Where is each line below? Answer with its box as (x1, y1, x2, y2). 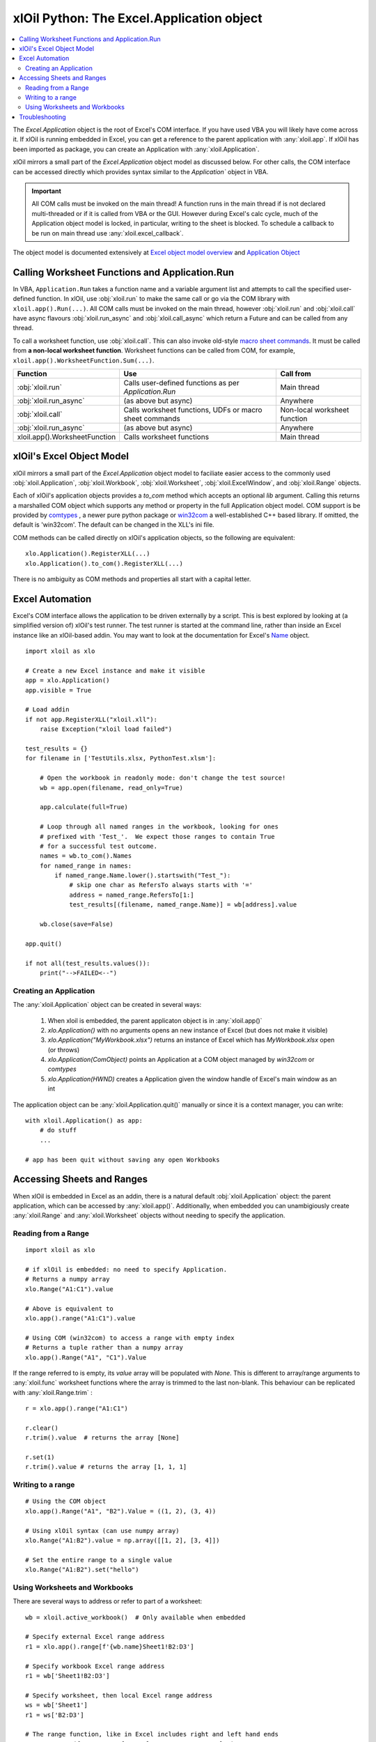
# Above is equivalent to (25, 1304, 114, 1313)
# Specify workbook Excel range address (25, 1662, 165, 1670)
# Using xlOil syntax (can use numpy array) (25, 1527, 180, 1534)
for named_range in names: (39, 861, 132, 870)
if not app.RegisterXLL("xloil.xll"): (25, 715, 158, 723)
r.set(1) (25, 1454, 55, 1461)
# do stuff (39, 1126, 77, 1134)
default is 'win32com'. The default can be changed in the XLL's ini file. (13, 521, 215, 529)
